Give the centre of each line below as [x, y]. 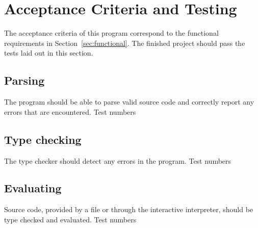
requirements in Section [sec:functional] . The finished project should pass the [125, 43]
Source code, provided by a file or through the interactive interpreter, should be [129, 209]
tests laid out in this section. [49, 53]
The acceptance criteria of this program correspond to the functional [111, 33]
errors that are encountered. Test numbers [70, 111]
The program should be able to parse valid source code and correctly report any [129, 102]
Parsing [24, 80]
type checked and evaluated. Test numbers [70, 219]
